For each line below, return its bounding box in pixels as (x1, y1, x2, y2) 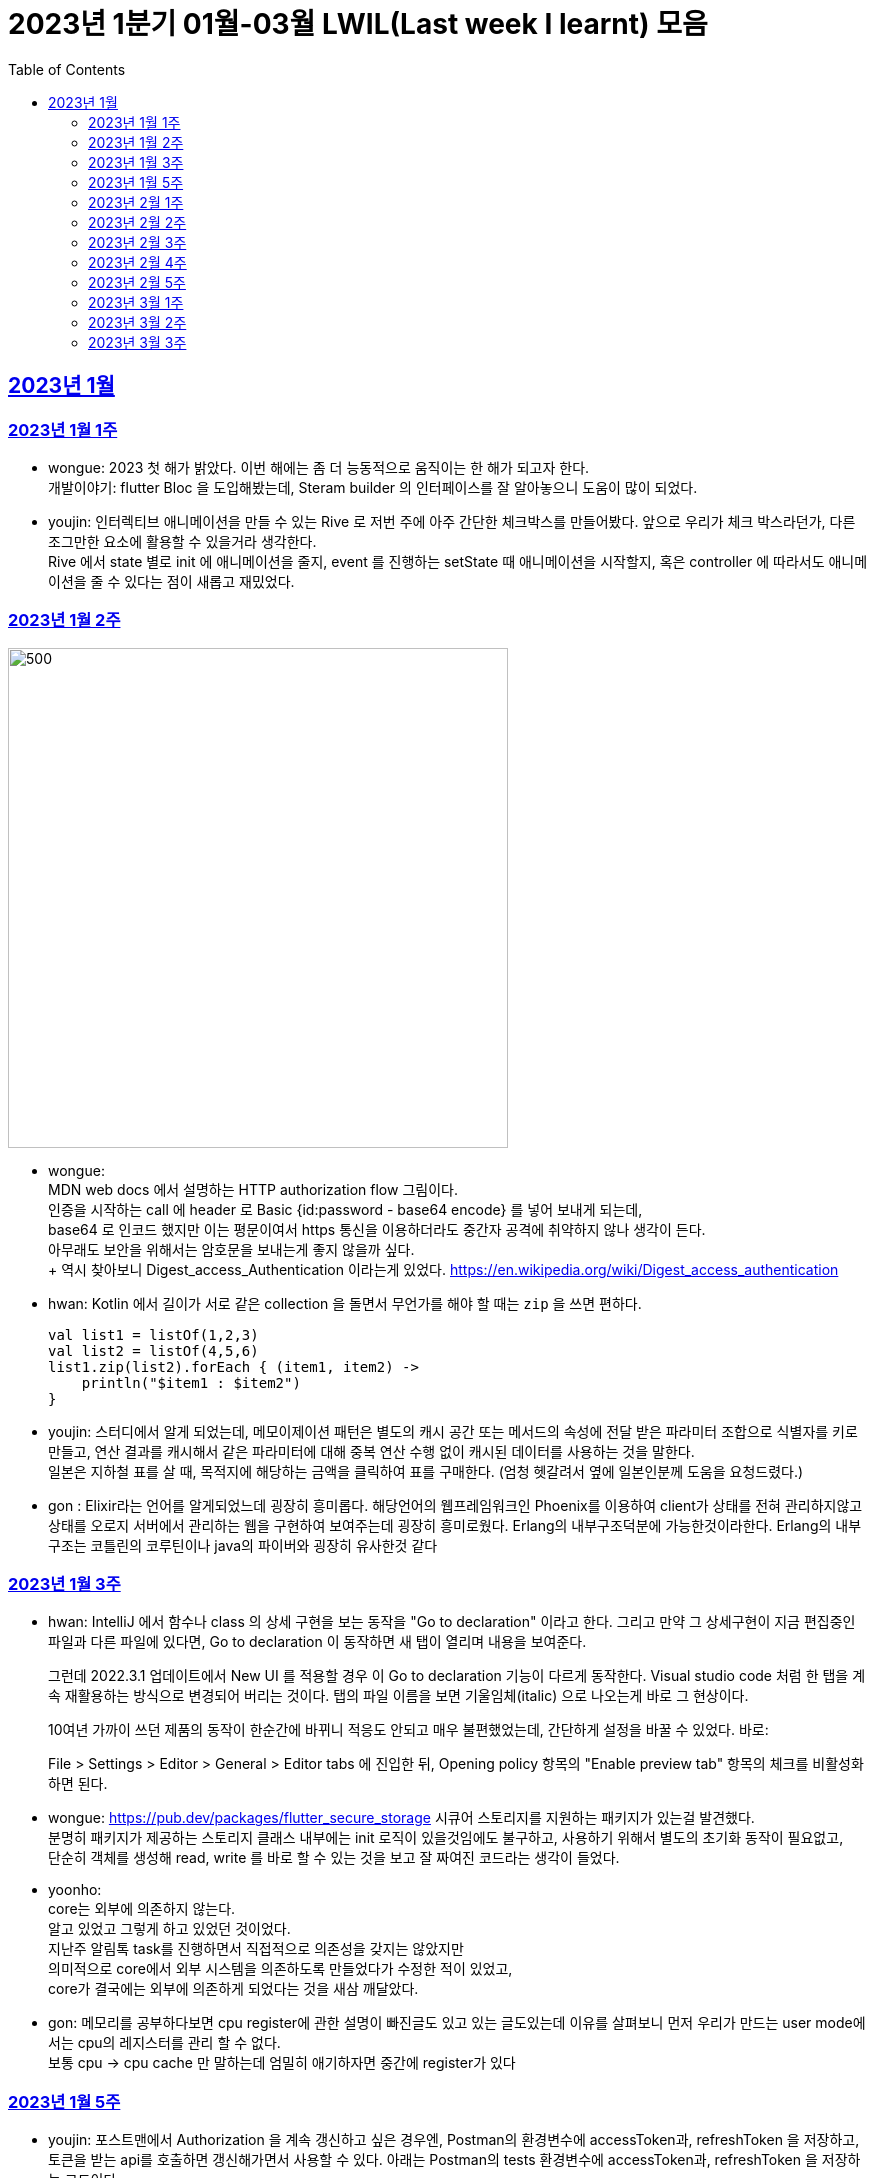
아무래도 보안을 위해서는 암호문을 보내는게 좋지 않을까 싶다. (48, 1240, 415, 1258)
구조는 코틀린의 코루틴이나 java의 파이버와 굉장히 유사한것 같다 (48, 1536, 438, 1554)
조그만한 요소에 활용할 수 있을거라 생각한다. (48, 532, 317, 550)
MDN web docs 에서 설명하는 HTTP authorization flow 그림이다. (48, 1180, 458, 1198)
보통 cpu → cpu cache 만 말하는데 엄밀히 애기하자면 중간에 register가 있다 (48, 2054, 516, 2072)
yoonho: (48, 1881, 102, 1899)
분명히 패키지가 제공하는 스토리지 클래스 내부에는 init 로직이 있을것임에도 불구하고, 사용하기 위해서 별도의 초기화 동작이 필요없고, (48, 1829, 844, 1847)
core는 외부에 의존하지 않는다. (48, 1900, 236, 1918)
